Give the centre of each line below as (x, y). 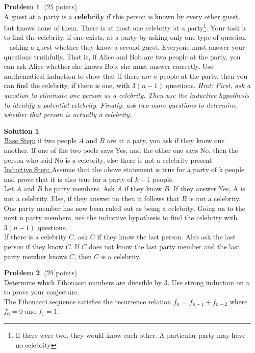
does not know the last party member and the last (164, 246)
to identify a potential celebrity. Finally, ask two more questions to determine (120, 104)
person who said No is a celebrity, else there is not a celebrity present (108, 160)
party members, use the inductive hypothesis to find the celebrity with (132, 218)
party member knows (36, 256)
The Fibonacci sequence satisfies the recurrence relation (88, 301)
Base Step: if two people (40, 140)
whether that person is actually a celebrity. (68, 114)
